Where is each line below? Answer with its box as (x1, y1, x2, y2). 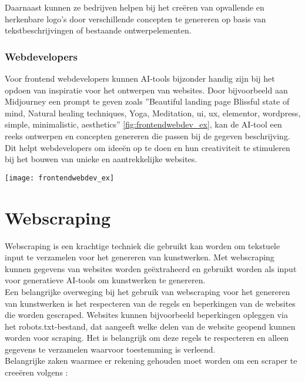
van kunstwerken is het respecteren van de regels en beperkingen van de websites (5, 297, 296, 309)
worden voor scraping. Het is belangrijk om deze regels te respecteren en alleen (5, 331, 289, 344)
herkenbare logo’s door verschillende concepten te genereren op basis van (5, 12, 266, 25)
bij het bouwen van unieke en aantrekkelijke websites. (5, 153, 197, 165)
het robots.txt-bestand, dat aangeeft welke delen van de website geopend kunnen (5, 320, 296, 332)
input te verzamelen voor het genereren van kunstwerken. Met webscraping (5, 251, 274, 263)
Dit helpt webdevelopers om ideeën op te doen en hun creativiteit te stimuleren (5, 141, 290, 153)
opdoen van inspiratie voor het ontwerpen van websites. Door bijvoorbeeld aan (5, 83, 288, 96)
